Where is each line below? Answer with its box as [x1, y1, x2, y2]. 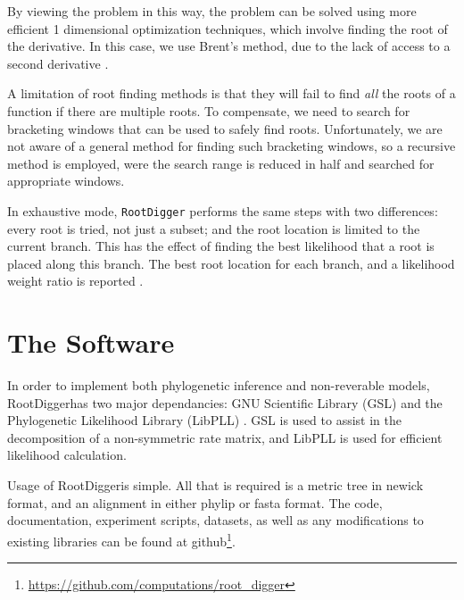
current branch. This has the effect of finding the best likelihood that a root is [7, 237, 435, 255]
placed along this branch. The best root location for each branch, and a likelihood [7, 254, 455, 272]
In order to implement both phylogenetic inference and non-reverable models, [7, 376, 430, 395]
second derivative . [7, 54, 109, 72]
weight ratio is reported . [7, 271, 144, 290]
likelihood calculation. [7, 446, 127, 464]
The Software [7, 324, 175, 361]
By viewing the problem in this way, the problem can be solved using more [7, 2, 417, 20]
